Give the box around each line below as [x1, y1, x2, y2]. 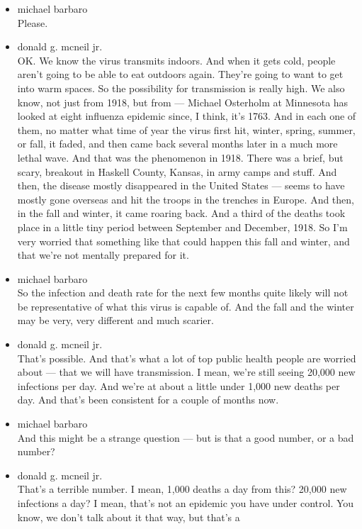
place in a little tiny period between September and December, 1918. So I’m [17, 219, 348, 234]
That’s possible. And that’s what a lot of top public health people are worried [17, 350, 356, 365]
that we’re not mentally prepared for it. [17, 247, 189, 262]
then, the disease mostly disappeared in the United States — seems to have [17, 178, 345, 193]
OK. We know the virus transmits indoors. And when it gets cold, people [17, 52, 336, 67]
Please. [17, 15, 48, 30]
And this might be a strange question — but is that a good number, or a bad [17, 430, 354, 445]
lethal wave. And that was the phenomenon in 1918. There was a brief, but [17, 150, 344, 165]
